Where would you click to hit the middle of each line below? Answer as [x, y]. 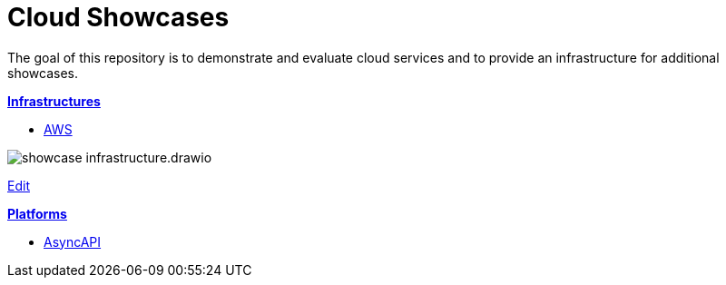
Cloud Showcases [118, 17]
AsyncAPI [73, 241]
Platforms [37, 213]
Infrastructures [54, 101]
